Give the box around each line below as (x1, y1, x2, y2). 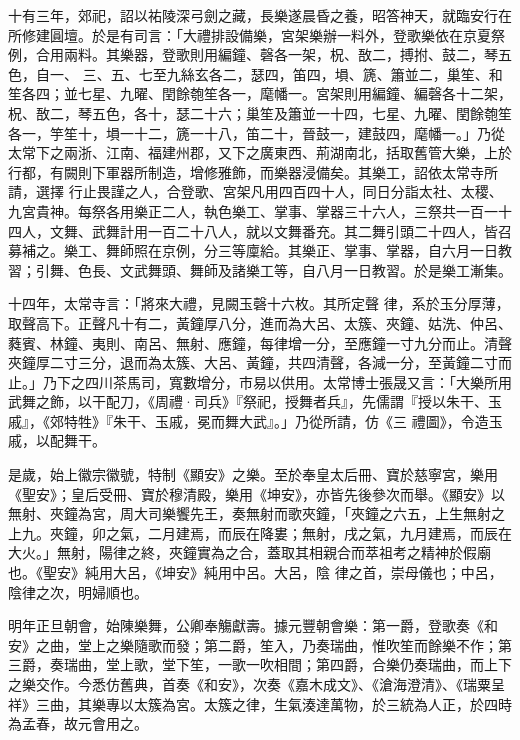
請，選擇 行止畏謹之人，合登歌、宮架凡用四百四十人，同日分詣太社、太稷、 (8, 181, 503, 202)
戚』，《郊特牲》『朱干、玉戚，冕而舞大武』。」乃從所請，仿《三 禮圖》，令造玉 (8, 410, 503, 431)
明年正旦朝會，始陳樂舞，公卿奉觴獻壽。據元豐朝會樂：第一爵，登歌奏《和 (8, 615, 498, 636)
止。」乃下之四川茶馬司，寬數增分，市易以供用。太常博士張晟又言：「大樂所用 (8, 371, 512, 392)
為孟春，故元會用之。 (8, 713, 148, 734)
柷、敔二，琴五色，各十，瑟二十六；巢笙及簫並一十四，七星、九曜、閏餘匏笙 (8, 102, 512, 123)
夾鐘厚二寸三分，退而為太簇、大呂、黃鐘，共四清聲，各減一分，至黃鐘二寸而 (8, 352, 512, 373)
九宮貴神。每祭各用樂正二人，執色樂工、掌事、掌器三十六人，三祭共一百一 (8, 200, 498, 221)
